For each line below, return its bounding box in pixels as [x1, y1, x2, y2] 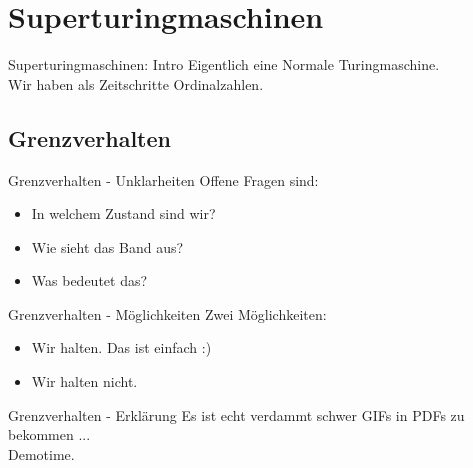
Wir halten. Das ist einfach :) [31, 337, 212, 358]
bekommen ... [8, 424, 91, 445]
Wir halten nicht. [31, 371, 138, 392]
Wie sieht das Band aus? [31, 236, 184, 257]
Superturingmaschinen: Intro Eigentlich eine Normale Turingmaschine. [8, 54, 440, 75]
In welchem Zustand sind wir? [31, 203, 216, 224]
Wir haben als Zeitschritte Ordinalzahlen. [8, 73, 264, 94]
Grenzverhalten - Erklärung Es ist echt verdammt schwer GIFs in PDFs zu [8, 404, 465, 425]
